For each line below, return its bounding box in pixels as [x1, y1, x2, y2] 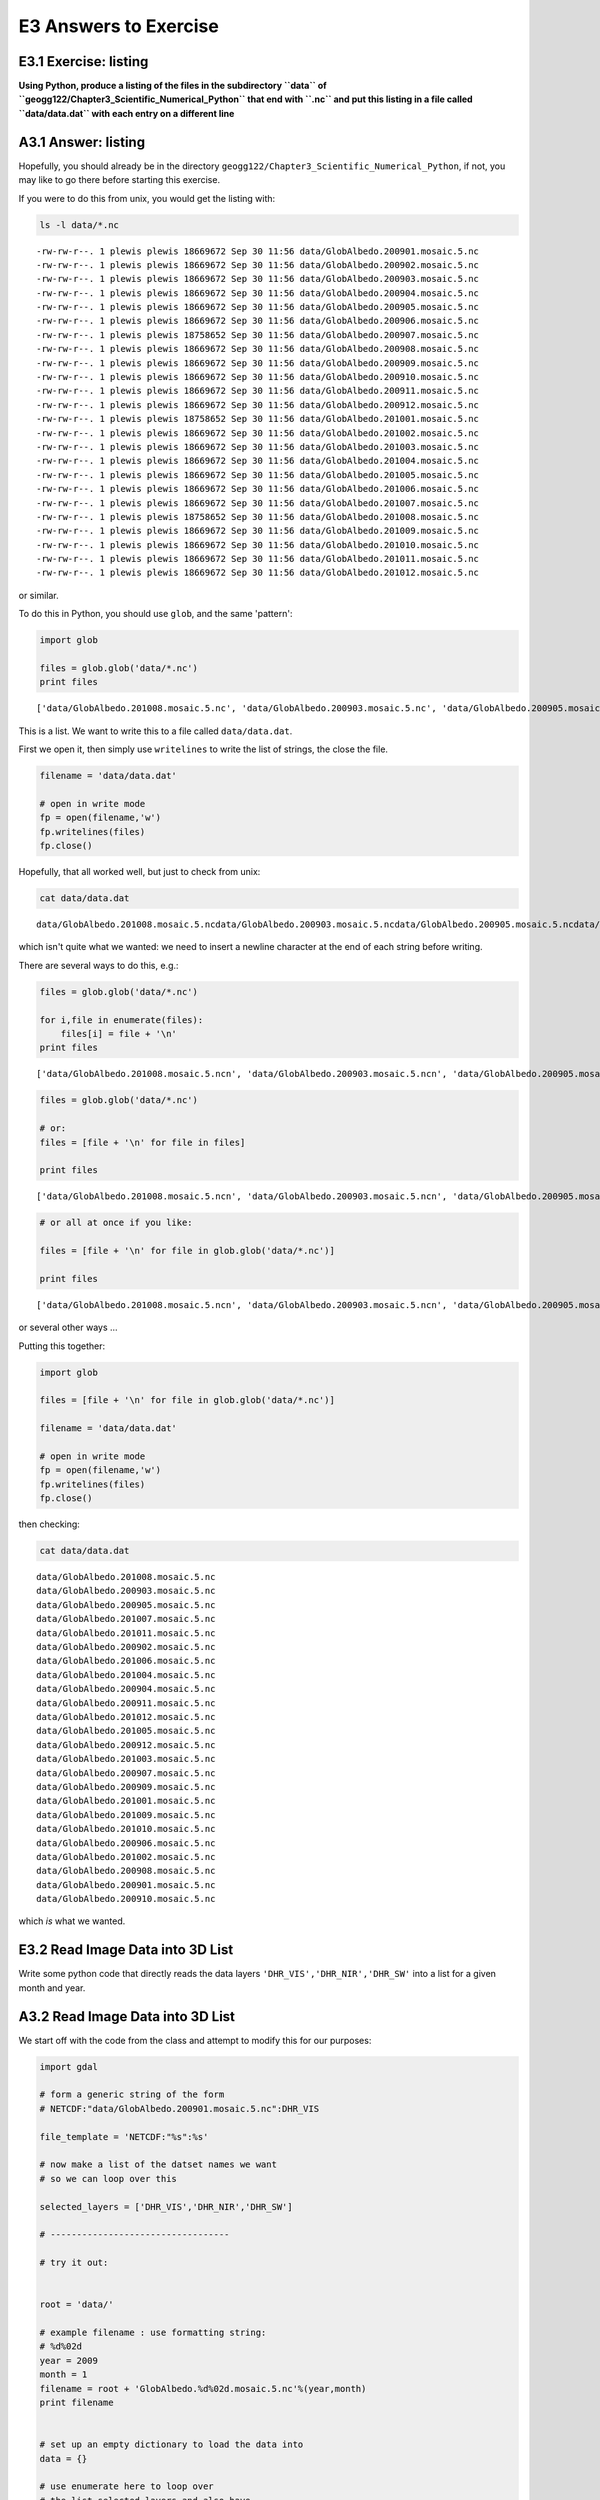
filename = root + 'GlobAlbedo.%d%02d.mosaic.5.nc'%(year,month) [39, 2383, 367, 2394]
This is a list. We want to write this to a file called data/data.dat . [18, 725, 293, 737]
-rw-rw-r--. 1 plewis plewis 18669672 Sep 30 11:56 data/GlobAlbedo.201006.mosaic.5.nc [36, 483, 480, 495]
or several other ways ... [18, 1321, 119, 1334]
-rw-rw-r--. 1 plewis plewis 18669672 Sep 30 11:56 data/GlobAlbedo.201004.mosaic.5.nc [36, 455, 480, 467]
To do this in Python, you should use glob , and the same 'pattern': [18, 608, 293, 620]
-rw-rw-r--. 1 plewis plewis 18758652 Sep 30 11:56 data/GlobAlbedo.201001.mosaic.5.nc [36, 413, 480, 425]
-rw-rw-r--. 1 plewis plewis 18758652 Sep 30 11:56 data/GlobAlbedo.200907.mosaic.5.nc [36, 329, 480, 340]
